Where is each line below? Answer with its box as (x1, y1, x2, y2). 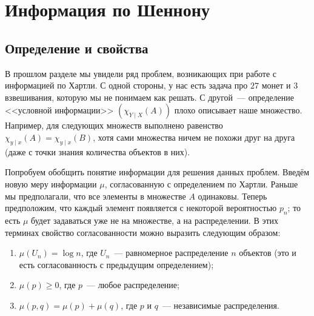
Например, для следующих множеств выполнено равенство (5, 119, 223, 132)
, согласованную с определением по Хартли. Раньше (104, 177, 298, 190)
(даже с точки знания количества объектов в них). (5, 145, 190, 158)
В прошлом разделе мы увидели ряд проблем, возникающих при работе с (5, 67, 277, 79)
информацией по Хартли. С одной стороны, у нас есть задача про (5, 79, 248, 92)
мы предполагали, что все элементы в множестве (5, 189, 186, 202)
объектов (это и (239, 246, 296, 259)
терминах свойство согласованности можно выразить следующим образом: (5, 226, 281, 238)
